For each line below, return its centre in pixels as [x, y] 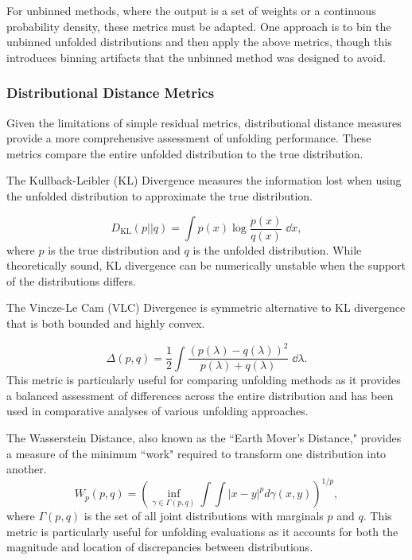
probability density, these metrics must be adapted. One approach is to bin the [199, 26]
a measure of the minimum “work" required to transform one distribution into [196, 453]
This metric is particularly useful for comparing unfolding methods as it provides [204, 380]
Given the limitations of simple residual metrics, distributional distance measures [204, 122]
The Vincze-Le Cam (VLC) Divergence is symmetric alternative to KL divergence [206, 307]
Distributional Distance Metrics [111, 93]
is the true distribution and [114, 249]
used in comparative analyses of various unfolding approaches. [157, 411]
